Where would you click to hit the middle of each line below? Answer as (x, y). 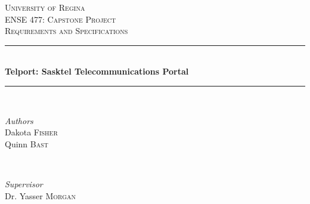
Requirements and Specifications (66, 31)
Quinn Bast (27, 143)
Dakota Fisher (31, 132)
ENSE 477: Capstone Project (61, 19)
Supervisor (24, 183)
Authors (19, 120)
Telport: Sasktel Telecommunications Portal (97, 71)
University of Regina (45, 7)
